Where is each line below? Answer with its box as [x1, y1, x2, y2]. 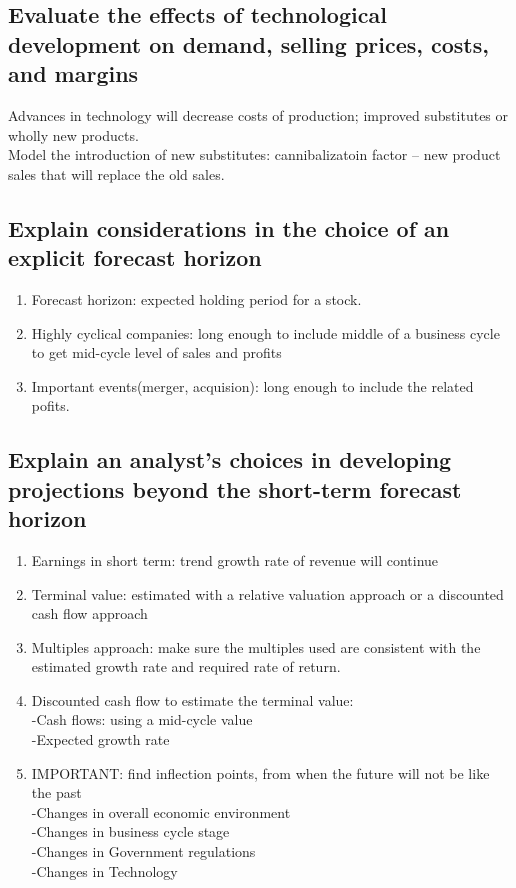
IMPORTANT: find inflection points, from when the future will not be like [31, 762, 490, 783]
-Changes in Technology [31, 860, 178, 881]
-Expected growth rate [31, 729, 170, 750]
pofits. [31, 395, 70, 416]
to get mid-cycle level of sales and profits [31, 342, 282, 363]
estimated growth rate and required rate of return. [31, 656, 341, 677]
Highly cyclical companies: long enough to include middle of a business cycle [31, 322, 500, 343]
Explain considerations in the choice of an [8, 212, 450, 243]
